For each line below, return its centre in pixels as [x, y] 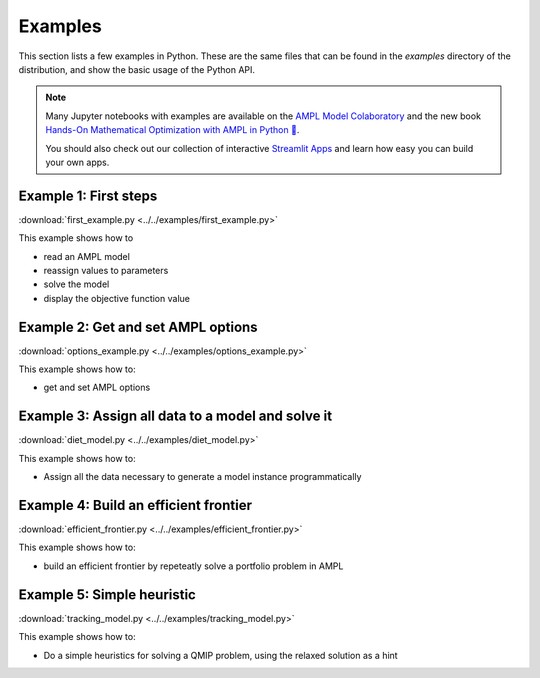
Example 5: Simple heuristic [107, 594]
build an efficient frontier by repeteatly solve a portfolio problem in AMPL [193, 566]
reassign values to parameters [106, 270]
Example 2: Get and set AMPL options [138, 326]
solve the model [76, 284]
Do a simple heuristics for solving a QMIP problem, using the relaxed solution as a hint [221, 655]
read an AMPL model [86, 256]
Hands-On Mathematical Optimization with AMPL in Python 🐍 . [172, 130]
